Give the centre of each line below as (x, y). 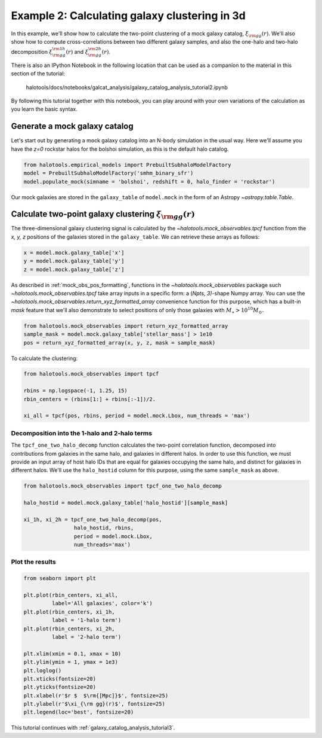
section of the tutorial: (38, 74)
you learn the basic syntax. (44, 109)
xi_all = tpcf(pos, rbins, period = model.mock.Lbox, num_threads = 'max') (137, 416)
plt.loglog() (43, 670)
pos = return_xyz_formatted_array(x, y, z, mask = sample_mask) (120, 343)
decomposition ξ (32, 52)
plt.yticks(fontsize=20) (60, 687)
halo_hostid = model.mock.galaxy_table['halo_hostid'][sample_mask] (126, 503)
